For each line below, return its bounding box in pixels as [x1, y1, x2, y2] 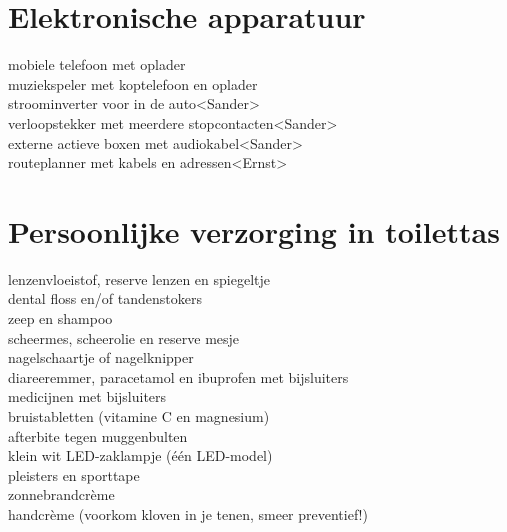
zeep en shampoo [8, 308, 113, 328]
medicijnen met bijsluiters [8, 386, 167, 407]
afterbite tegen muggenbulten [8, 425, 188, 446]
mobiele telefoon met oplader [8, 54, 186, 75]
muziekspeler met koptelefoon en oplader [8, 73, 258, 94]
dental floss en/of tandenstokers [8, 288, 203, 309]
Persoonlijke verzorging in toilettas [8, 210, 500, 251]
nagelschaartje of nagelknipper [8, 347, 194, 368]
